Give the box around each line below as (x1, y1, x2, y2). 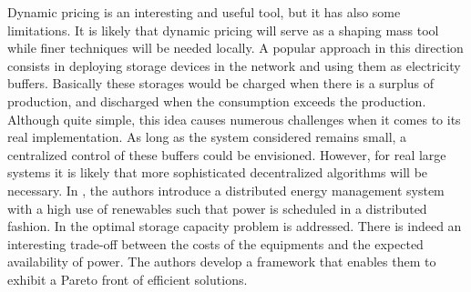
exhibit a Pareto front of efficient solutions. (7, 269, 248, 288)
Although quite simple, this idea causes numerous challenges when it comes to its (7, 109, 461, 128)
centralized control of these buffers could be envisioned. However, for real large (7, 145, 446, 164)
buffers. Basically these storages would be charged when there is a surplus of (7, 74, 435, 93)
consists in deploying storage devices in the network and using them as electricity (7, 55, 461, 75)
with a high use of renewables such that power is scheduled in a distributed (7, 198, 427, 217)
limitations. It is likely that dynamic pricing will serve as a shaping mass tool (7, 20, 439, 39)
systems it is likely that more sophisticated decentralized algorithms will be (7, 163, 428, 182)
